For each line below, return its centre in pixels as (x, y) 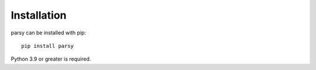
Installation (39, 15)
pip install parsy (48, 46)
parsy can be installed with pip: (49, 33)
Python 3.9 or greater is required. (51, 59)
